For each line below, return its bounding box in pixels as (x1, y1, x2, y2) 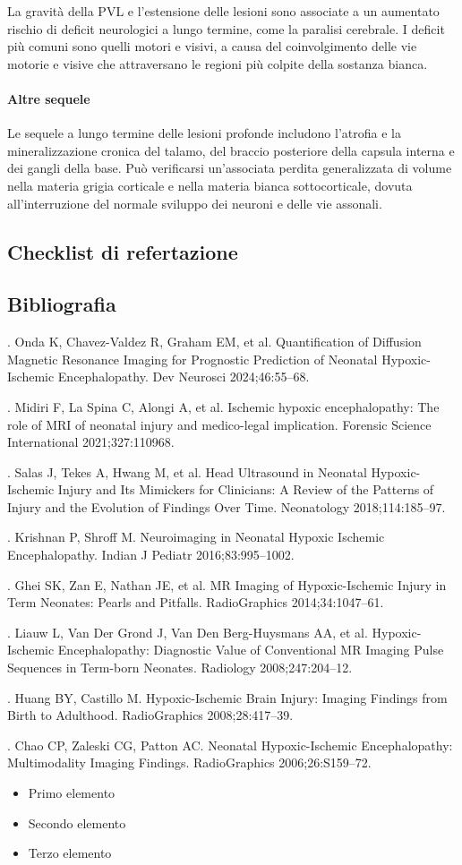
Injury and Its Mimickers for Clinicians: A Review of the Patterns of (57, 480, 434, 499)
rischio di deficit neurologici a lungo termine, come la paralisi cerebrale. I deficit (7, 19, 445, 38)
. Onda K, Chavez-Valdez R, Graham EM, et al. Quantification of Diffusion (7, 332, 422, 351)
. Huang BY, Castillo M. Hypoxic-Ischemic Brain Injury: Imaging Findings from (7, 688, 448, 707)
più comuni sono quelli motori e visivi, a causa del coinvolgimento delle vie (7, 37, 417, 56)
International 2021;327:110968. (7, 432, 175, 451)
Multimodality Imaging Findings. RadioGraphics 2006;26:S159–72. (7, 753, 372, 772)
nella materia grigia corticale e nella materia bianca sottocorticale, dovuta (7, 176, 413, 194)
